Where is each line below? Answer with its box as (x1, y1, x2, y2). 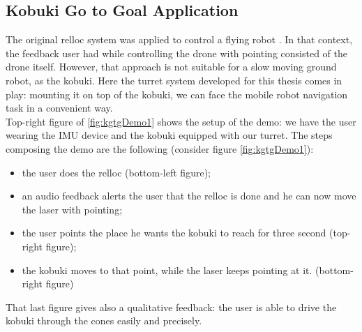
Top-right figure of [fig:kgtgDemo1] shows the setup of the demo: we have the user (6, 114, 356, 128)
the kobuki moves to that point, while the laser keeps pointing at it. (22, 262, 312, 277)
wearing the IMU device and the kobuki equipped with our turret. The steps (6, 128, 333, 142)
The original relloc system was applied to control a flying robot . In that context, (6, 32, 353, 47)
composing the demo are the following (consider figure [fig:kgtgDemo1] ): (6, 141, 314, 156)
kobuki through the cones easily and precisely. (6, 313, 202, 328)
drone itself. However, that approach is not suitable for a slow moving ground (6, 59, 337, 74)
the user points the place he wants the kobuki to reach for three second (22, 225, 326, 240)
